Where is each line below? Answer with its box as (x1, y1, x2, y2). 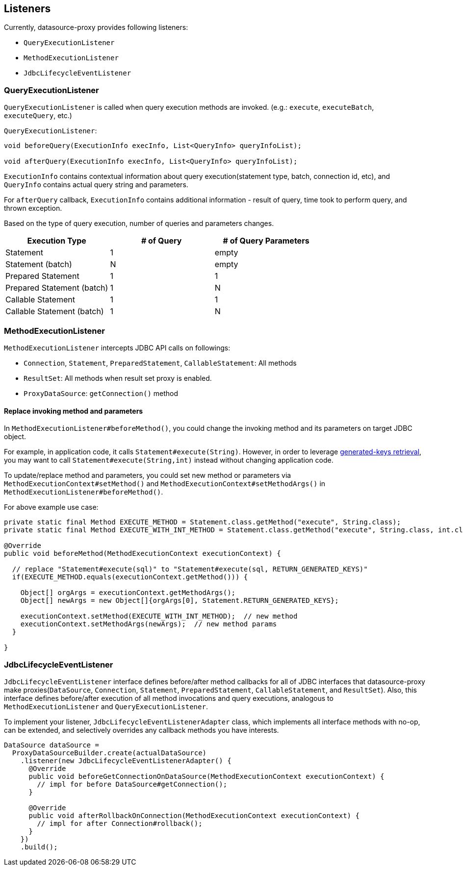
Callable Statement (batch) (5, 306, 104, 317)
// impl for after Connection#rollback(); (37, 819, 203, 827)
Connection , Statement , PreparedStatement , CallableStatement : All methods (24, 358, 297, 367)
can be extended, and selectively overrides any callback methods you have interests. (4, 725, 279, 734)
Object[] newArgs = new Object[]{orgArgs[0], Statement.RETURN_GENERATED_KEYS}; (20, 597, 339, 605)
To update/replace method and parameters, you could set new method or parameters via (4, 471, 291, 480)
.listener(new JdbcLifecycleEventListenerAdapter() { (20, 756, 231, 765)
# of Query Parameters (223, 236, 309, 246)
